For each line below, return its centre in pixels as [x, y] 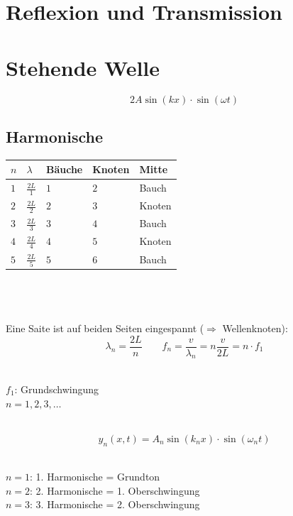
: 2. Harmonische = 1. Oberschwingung [115, 490]
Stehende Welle [83, 67]
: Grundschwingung [57, 389]
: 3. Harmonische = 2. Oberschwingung [115, 504]
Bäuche [64, 169]
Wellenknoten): [255, 328]
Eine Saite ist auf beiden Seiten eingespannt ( [105, 328]
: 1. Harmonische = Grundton [95, 477]
